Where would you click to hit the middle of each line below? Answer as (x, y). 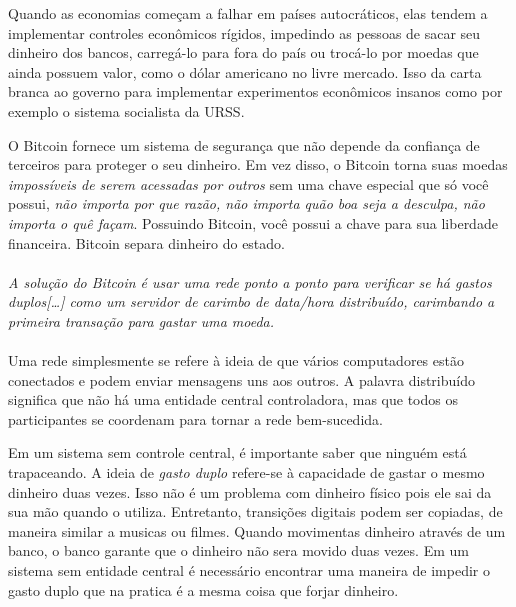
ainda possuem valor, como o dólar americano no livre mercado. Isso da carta (245, 71)
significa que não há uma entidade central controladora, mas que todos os (233, 399)
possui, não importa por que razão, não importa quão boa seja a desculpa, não (246, 203)
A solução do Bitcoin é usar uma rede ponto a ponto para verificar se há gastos (250, 281)
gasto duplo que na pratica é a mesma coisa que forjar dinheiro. (203, 589)
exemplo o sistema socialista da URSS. (126, 110)
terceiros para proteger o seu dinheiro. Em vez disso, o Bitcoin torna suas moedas (258, 164)
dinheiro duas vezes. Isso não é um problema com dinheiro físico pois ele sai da (250, 491)
